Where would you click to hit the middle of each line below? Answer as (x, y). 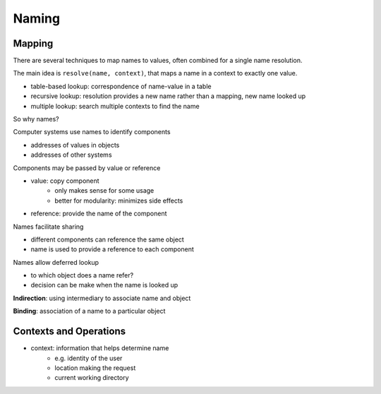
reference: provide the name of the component (99, 214)
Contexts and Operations (69, 332)
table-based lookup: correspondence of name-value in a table (121, 86)
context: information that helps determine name (100, 348)
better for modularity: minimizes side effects (119, 201)
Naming (36, 18)
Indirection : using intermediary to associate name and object (102, 298)
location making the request (95, 368)
